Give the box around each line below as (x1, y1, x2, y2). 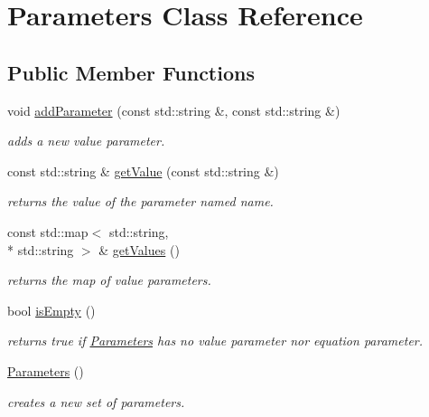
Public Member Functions (7, 58, 255, 86)
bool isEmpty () (7, 300, 96, 319)
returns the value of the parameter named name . (7, 192, 274, 211)
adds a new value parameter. (7, 131, 165, 150)
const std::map (7, 222, 89, 241)
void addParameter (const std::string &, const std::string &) (7, 100, 340, 119)
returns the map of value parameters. (7, 270, 211, 289)
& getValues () (98, 240, 180, 259)
